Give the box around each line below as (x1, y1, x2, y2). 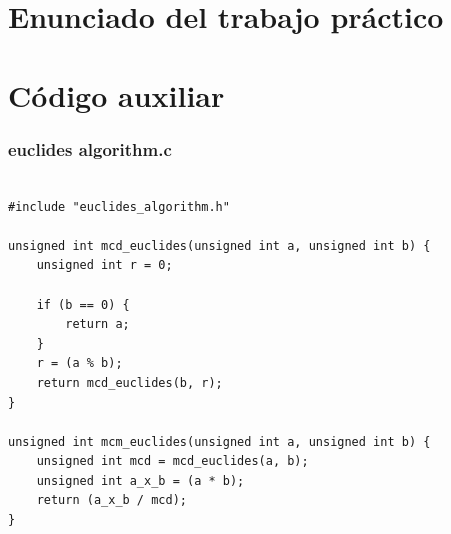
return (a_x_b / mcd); (36, 493, 187, 508)
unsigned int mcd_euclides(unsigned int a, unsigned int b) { (8, 238, 431, 253)
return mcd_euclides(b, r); (36, 375, 223, 390)
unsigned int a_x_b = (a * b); (36, 473, 245, 488)
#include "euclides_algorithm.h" (8, 199, 230, 214)
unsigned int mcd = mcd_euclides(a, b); (36, 454, 309, 469)
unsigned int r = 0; (36, 258, 173, 273)
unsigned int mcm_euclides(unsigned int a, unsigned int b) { (8, 434, 431, 449)
